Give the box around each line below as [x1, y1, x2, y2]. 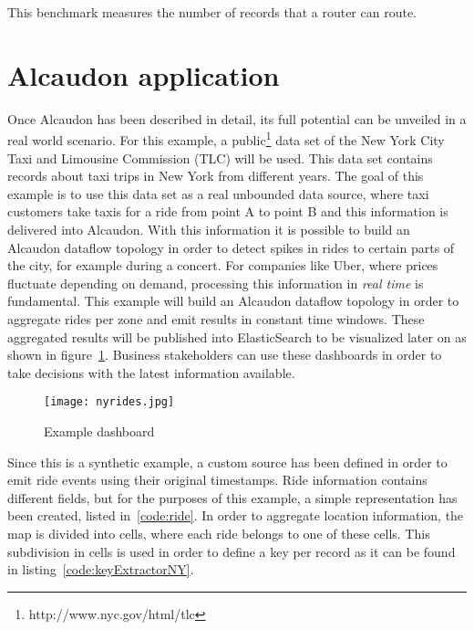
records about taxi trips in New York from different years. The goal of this [7, 166, 424, 185]
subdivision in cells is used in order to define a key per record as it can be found [7, 541, 456, 561]
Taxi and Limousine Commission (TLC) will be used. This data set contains [7, 148, 433, 167]
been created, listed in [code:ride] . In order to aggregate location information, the [7, 506, 464, 525]
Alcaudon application [7, 56, 280, 93]
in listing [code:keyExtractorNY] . [7, 560, 194, 579]
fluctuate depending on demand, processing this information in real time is [7, 273, 424, 292]
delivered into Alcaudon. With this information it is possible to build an [7, 219, 410, 238]
